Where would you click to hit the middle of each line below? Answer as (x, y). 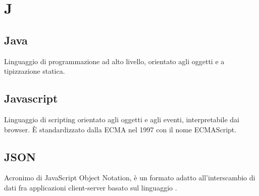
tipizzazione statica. (35, 71)
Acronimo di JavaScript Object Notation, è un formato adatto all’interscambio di (130, 178)
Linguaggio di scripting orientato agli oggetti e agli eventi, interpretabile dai (122, 119)
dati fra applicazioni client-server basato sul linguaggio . (91, 187)
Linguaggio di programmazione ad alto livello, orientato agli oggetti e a (114, 61)
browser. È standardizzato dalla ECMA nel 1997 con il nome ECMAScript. (120, 129)
